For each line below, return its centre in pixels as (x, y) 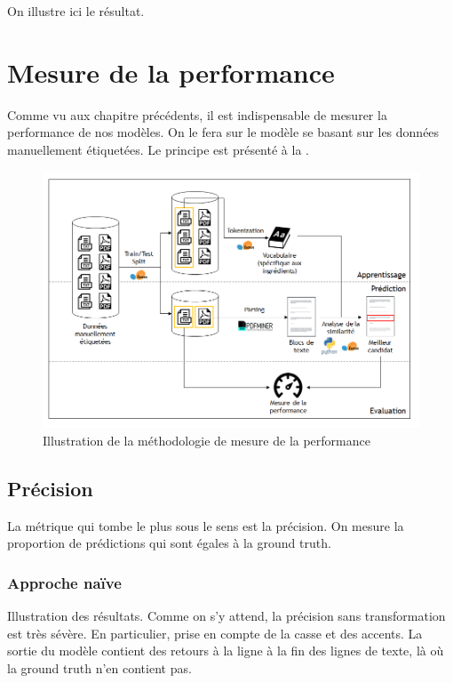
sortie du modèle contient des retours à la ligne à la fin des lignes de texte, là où (226, 651)
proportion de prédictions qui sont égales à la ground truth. (169, 543)
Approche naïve (64, 582)
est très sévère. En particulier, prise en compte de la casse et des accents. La (215, 633)
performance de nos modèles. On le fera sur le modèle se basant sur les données (223, 132)
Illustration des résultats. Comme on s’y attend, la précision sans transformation (226, 615)
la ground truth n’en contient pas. (99, 667)
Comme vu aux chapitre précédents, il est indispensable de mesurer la (197, 114)
